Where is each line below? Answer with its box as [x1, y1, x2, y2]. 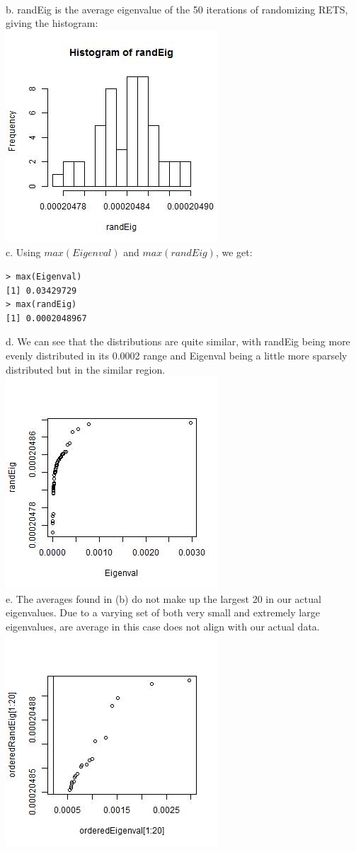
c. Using [6, 245, 41, 260]
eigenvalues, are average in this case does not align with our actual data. [6, 618, 320, 633]
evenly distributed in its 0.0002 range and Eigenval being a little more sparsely [6, 347, 348, 362]
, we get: [215, 245, 253, 260]
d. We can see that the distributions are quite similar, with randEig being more [6, 334, 350, 349]
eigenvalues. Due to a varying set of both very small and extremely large [6, 605, 320, 620]
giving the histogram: [6, 16, 98, 30]
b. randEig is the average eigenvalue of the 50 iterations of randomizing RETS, [6, 1, 348, 16]
